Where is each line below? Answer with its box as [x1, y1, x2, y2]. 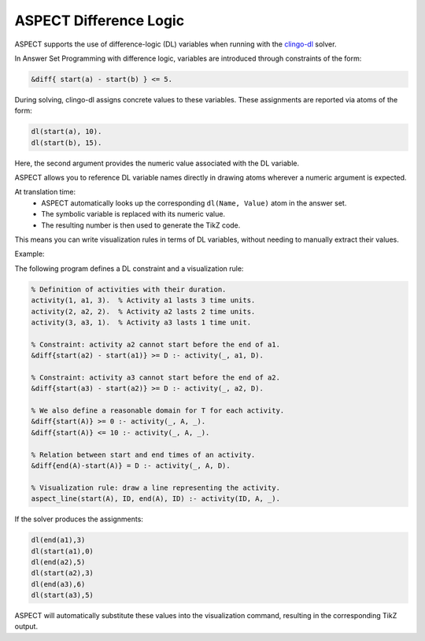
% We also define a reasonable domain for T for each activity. [31, 406, 285, 415]
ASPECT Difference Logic [14, 12, 185, 29]
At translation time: [14, 187, 76, 197]
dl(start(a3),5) [31, 591, 94, 600]
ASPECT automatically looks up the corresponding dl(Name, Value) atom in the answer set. [41, 198, 347, 208]
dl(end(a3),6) [31, 580, 86, 588]
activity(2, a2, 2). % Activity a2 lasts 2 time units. [31, 307, 256, 316]
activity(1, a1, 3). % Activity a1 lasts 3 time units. [31, 296, 256, 305]
